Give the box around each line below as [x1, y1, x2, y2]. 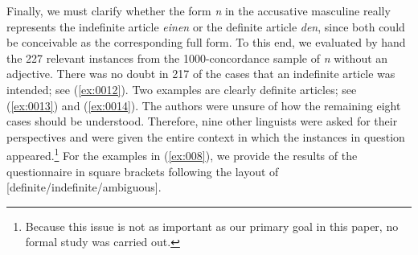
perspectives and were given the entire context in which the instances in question [6, 128, 405, 145]
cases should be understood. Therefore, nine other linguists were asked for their [6, 113, 398, 130]
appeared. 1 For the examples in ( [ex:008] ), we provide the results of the [6, 145, 358, 163]
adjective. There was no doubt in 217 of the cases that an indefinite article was [6, 65, 395, 82]
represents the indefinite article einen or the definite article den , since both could [6, 18, 405, 35]
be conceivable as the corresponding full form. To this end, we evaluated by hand [6, 34, 406, 51]
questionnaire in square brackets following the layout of [6, 162, 279, 179]
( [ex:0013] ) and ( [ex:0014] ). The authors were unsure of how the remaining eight [6, 97, 401, 113]
